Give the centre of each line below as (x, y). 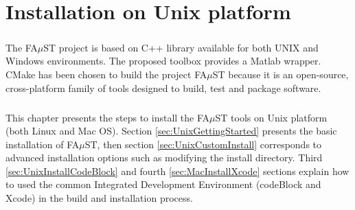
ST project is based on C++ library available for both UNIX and (181, 47)
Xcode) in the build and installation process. (99, 198)
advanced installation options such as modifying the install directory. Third (164, 157)
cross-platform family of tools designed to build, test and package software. (163, 87)
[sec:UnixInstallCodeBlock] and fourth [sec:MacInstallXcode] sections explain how (177, 171)
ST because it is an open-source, (280, 74)
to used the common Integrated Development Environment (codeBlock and (163, 184)
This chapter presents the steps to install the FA (108, 117)
